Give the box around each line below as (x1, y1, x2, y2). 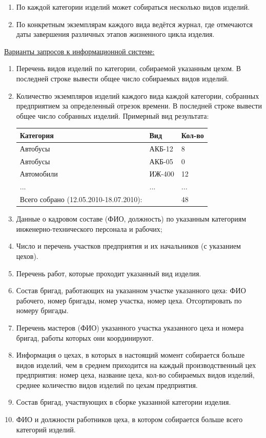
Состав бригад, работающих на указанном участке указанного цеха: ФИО (16, 285, 246, 296)
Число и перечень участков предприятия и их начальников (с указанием (16, 240, 241, 251)
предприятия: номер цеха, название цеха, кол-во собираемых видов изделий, (16, 369, 255, 380)
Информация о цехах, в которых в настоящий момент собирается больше (16, 349, 245, 360)
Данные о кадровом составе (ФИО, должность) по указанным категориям (16, 213, 246, 224)
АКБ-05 (149, 156, 173, 166)
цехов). (16, 250, 38, 261)
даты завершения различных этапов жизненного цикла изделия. (16, 29, 215, 39)
